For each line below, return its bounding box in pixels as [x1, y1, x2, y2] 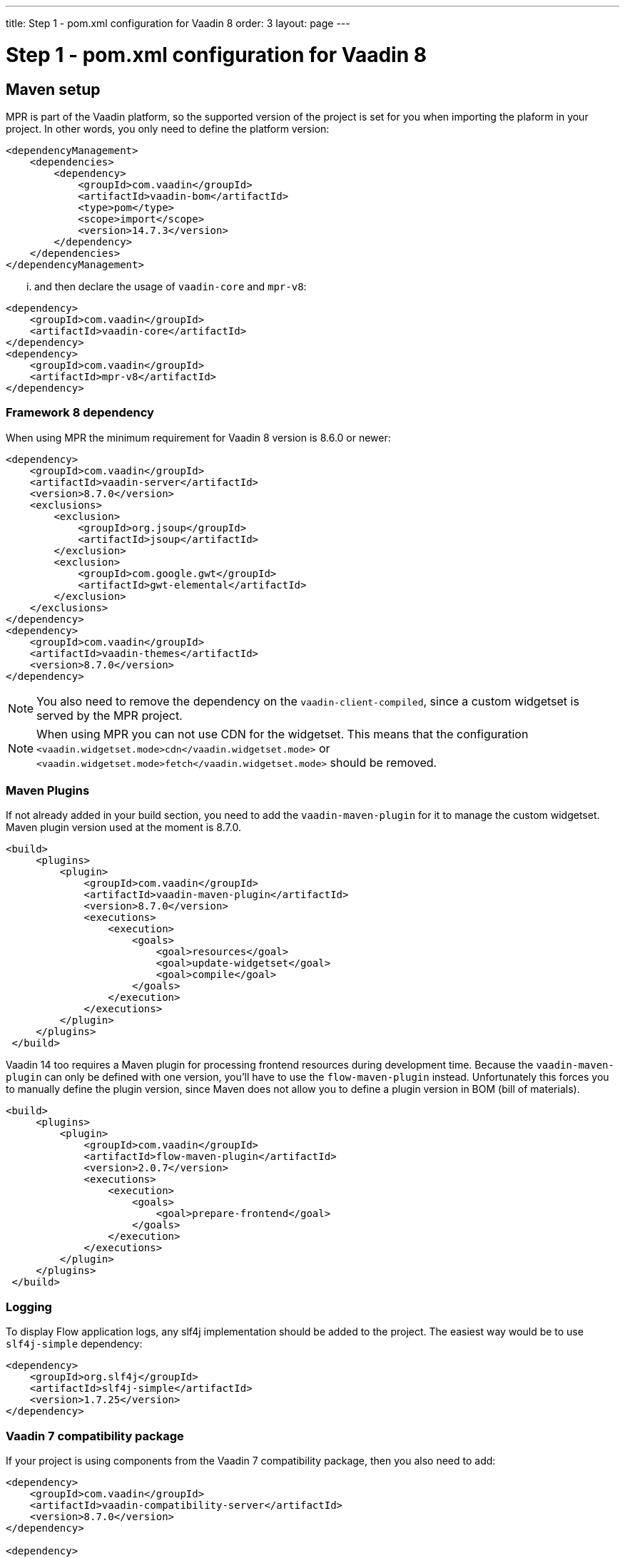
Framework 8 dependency [6, 405, 154, 420]
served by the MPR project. [36, 708, 183, 723]
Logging [6, 1299, 52, 1314]
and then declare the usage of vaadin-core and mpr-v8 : [34, 280, 307, 292]
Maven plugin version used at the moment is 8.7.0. [6, 821, 241, 834]
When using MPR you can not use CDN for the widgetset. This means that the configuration [36, 726, 529, 741]
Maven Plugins [6, 783, 90, 798]
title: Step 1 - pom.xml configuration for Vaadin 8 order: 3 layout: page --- [6, 17, 350, 29]
